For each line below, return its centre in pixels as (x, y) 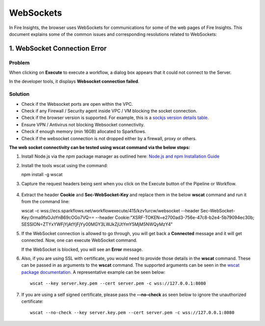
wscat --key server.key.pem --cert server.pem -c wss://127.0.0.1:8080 (118, 283)
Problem (19, 62)
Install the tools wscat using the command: (65, 165)
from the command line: (45, 202)
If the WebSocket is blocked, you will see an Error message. (82, 249)
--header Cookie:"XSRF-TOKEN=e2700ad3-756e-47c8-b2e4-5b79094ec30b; (175, 218)
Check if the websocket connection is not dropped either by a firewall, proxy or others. (109, 138)
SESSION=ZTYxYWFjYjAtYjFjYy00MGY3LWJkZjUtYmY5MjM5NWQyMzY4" (97, 224)
